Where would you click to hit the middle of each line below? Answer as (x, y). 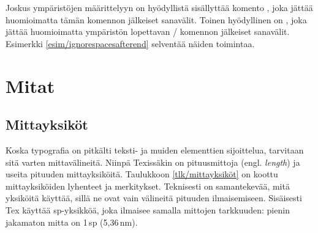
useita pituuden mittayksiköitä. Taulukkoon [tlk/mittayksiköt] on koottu (142, 174)
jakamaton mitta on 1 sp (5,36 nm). (72, 222)
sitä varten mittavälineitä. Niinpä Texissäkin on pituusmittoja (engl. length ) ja (153, 162)
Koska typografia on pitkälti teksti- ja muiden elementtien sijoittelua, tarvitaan (155, 150)
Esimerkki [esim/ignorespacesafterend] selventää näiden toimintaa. (130, 43)
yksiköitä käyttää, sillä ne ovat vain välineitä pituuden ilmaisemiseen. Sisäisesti (154, 198)
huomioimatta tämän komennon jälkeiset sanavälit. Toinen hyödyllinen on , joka (156, 19)
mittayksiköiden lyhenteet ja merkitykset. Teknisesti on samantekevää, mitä (148, 186)
